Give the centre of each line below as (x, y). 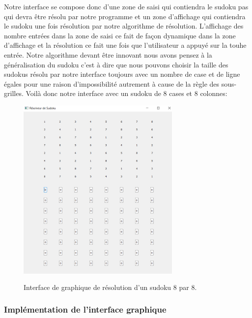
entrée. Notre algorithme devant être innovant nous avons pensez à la (108, 54)
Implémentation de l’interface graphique (85, 309)
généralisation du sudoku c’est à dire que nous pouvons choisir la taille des (116, 64)
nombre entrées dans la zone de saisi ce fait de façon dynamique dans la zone (120, 35)
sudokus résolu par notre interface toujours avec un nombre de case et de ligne (122, 74)
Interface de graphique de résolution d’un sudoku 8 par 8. (110, 287)
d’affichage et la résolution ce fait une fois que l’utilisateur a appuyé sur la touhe (125, 45)
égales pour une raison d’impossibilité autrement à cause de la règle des (112, 83)
